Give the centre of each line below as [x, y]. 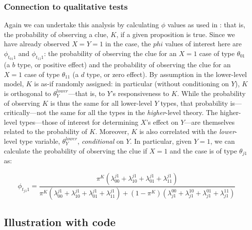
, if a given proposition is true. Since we [175, 34]
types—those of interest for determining [79, 122]
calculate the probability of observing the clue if [76, 150]
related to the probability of [46, 131]
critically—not [25, 112]
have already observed [37, 44]
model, [14, 84]
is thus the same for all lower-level [101, 103]
